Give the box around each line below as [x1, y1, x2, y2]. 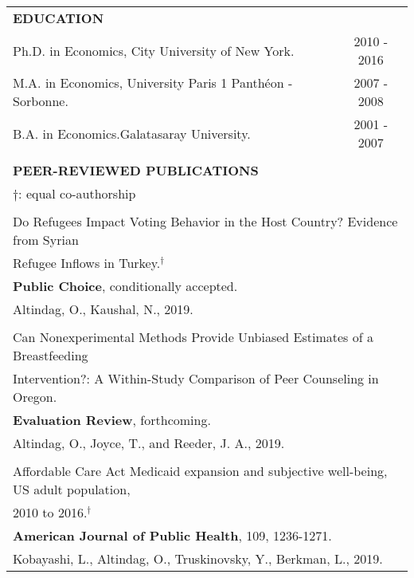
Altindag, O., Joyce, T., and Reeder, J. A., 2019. [13, 434, 285, 452]
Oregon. [13, 387, 57, 406]
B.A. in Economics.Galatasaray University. [13, 124, 251, 143]
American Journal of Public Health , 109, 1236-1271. [13, 526, 332, 545]
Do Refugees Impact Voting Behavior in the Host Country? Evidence [13, 212, 398, 230]
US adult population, [13, 480, 131, 498]
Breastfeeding [13, 346, 88, 364]
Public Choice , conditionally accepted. [13, 277, 238, 295]
